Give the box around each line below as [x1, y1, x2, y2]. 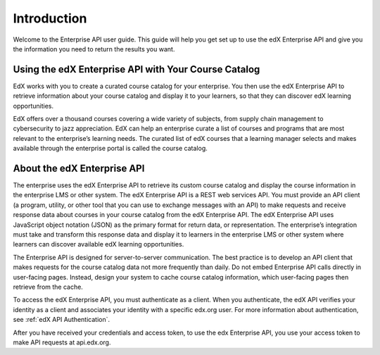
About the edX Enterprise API [13, 163, 145, 174]
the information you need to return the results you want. [13, 44, 175, 53]
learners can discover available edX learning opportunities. [13, 240, 184, 249]
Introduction [13, 11, 87, 26]
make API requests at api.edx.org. [13, 338, 111, 347]
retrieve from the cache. [13, 282, 84, 291]
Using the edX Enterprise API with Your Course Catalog [13, 63, 260, 75]
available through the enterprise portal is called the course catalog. [13, 144, 208, 153]
